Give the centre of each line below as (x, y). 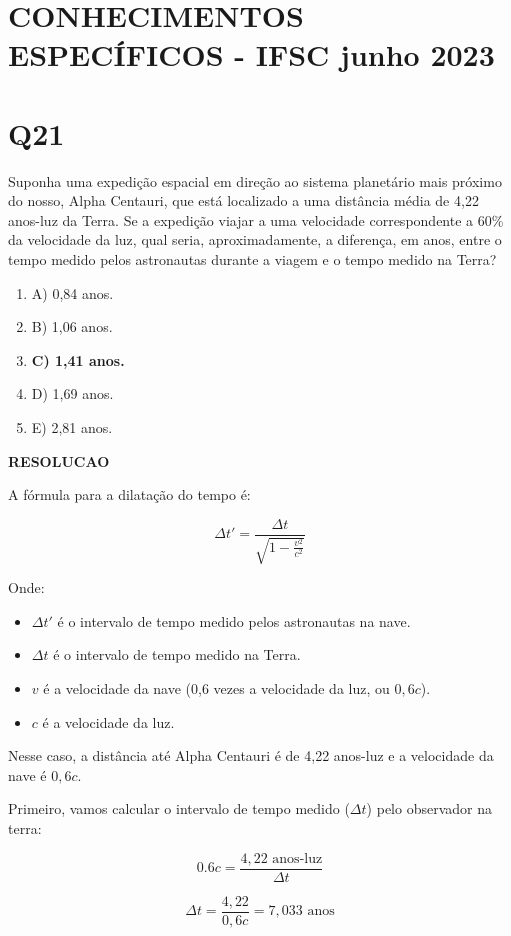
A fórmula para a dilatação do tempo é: (129, 494)
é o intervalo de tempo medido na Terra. (177, 654)
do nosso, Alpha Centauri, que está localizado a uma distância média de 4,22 (243, 200)
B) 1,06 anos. (72, 326)
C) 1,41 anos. (78, 359)
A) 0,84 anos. (72, 292)
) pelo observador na (429, 808)
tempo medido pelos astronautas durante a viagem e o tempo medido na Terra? (252, 259)
